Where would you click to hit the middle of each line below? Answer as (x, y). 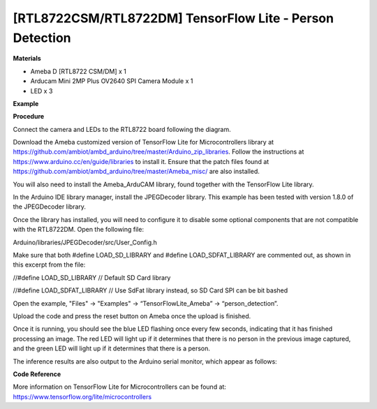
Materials (27, 59)
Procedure (29, 117)
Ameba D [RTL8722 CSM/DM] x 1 (79, 71)
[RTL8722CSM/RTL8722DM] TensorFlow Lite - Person (173, 18)
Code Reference (37, 374)
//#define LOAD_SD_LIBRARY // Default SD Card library (92, 277)
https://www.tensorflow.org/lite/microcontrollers (82, 396)
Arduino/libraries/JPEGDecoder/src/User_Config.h (85, 242)
